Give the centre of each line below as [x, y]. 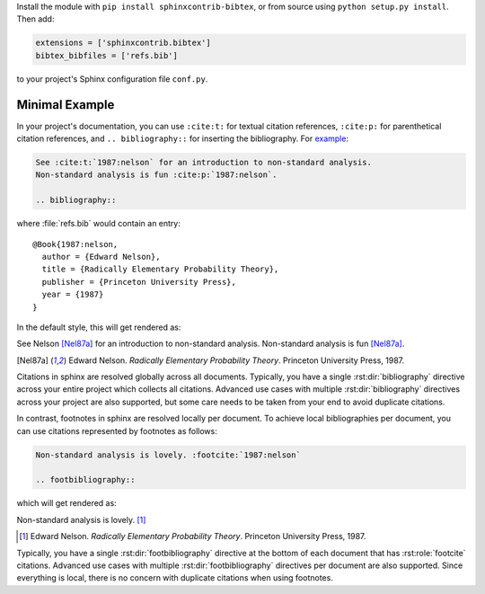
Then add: [35, 19]
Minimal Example [66, 105]
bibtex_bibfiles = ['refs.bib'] [107, 55]
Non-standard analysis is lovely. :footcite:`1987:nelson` [168, 455]
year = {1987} [73, 295]
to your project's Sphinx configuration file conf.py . [112, 79]
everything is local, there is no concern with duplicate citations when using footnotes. [175, 578]
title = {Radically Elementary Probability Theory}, [160, 269]
